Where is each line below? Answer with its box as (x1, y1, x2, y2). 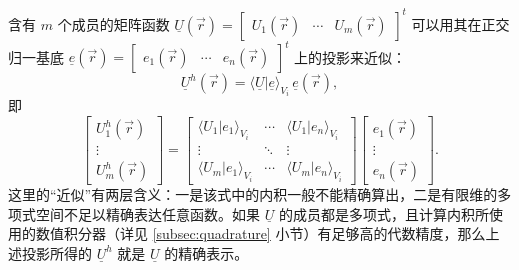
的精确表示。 (164, 242, 249, 263)
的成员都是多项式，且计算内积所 (278, 203, 489, 224)
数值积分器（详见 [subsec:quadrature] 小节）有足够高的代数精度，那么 (35, 223, 486, 244)
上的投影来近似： (294, 46, 407, 66)
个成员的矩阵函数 (57, 13, 170, 34)
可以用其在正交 (411, 13, 510, 34)
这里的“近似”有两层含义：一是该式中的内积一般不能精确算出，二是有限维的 (8, 184, 498, 205)
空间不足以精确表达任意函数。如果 (35, 203, 260, 224)
